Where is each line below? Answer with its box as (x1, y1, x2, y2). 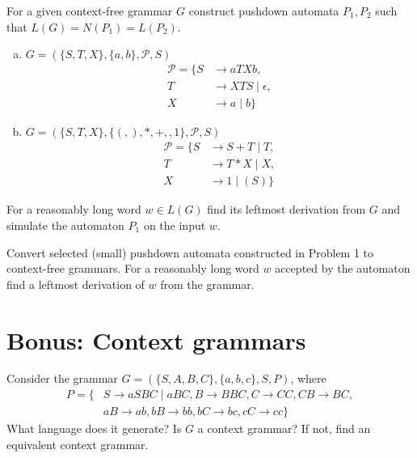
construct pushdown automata (188, 2, 339, 19)
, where (290, 370, 326, 387)
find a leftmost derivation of (6, 275, 145, 292)
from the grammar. (160, 275, 255, 292)
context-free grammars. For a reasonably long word (6, 260, 259, 277)
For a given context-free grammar (6, 2, 173, 19)
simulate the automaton (6, 216, 124, 233)
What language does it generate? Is (6, 420, 182, 437)
